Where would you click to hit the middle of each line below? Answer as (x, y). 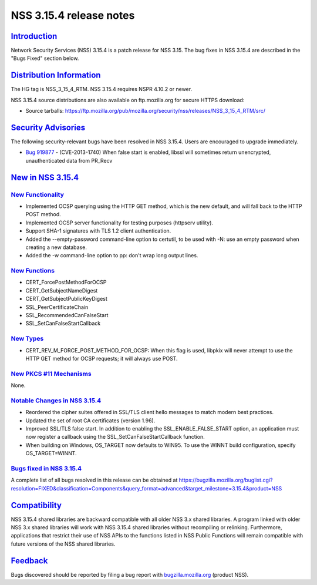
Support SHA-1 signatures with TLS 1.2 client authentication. (98, 231)
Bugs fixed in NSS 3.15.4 (46, 468)
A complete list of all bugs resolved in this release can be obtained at (94, 480)
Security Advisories (48, 127)
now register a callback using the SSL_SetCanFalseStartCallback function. (115, 437)
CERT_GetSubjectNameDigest (62, 290)
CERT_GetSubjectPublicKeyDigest (67, 299)
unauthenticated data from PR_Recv (69, 160)
